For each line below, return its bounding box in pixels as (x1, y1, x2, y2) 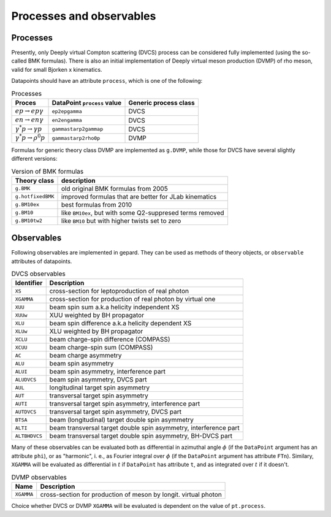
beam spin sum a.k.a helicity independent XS (49, 303, 180, 312)
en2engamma (51, 117, 82, 124)
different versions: (11, 155, 58, 162)
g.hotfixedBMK (15, 193, 55, 200)
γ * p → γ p (15, 123, 42, 133)
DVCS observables (11, 270, 66, 278)
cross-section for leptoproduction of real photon (49, 287, 189, 296)
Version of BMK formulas (11, 167, 84, 175)
